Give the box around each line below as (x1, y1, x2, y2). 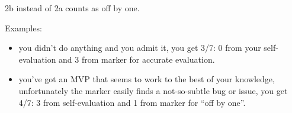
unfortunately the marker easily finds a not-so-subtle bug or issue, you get (18, 84, 288, 96)
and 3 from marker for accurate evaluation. (59, 53, 215, 65)
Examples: (5, 21, 42, 34)
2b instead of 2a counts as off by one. (5, 2, 140, 14)
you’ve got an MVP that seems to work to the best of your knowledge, (18, 73, 275, 85)
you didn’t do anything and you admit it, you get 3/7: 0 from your (18, 41, 261, 54)
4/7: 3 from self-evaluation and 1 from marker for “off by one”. (18, 96, 246, 108)
